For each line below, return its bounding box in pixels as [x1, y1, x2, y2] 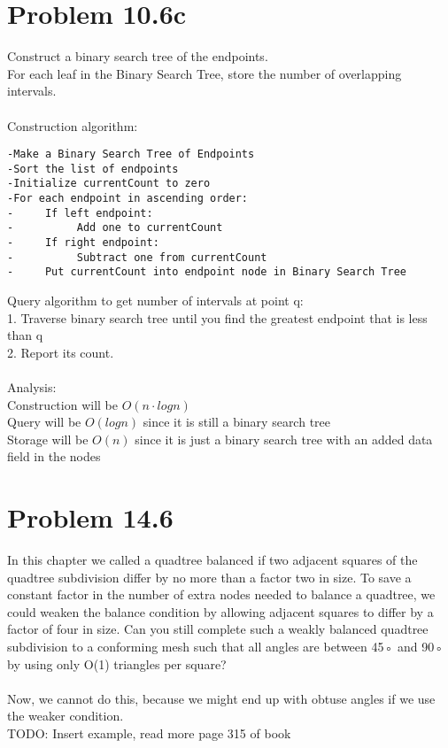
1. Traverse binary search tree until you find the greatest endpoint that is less [7, 308, 428, 327]
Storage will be [7, 429, 89, 448]
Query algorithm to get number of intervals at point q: [7, 291, 304, 309]
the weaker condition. [7, 706, 124, 725]
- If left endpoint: [7, 206, 153, 220]
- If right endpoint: [7, 236, 159, 250]
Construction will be [7, 395, 118, 413]
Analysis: [7, 377, 57, 396]
